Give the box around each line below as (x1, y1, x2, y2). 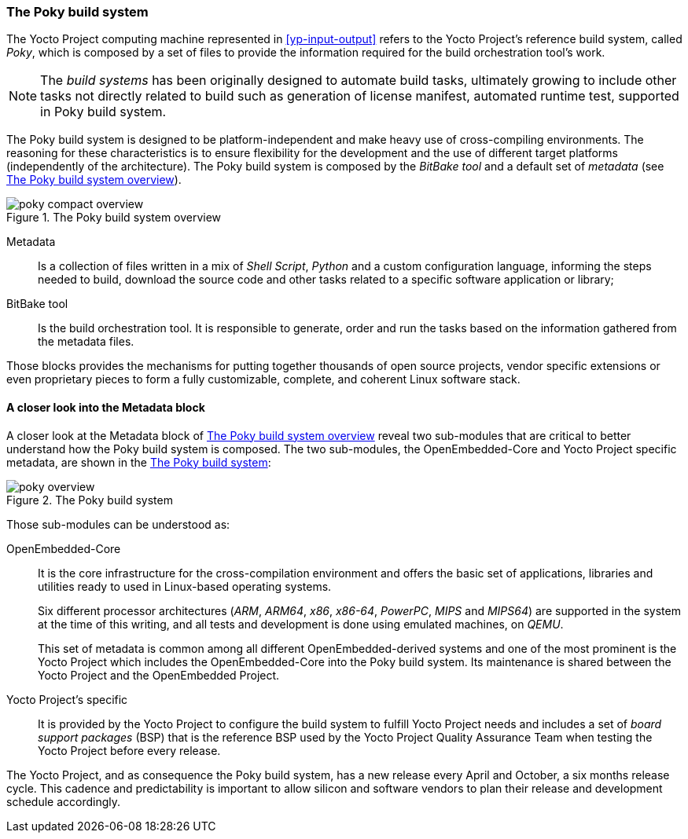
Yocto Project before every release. (38, 743, 221, 757)
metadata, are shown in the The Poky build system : (6, 455, 271, 469)
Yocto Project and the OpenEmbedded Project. (38, 668, 280, 682)
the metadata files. (38, 335, 134, 349)
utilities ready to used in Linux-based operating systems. (38, 579, 332, 593)
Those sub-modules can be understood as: (6, 517, 230, 531)
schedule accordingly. (6, 794, 121, 808)
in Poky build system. (40, 104, 167, 120)
